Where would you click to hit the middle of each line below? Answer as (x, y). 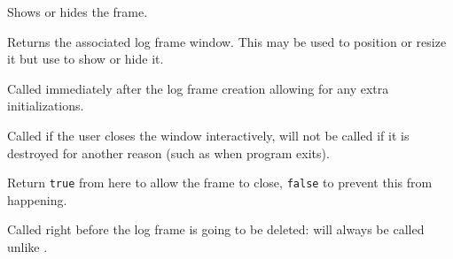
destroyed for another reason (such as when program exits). (168, 152)
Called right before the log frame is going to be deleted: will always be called (216, 229)
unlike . (27, 247)
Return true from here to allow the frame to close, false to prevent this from (220, 183)
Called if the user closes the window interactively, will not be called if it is (208, 135)
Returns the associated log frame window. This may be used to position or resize (227, 41)
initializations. (46, 106)
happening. (37, 199)
